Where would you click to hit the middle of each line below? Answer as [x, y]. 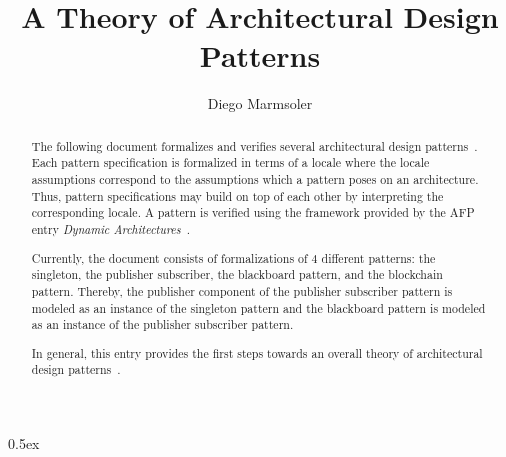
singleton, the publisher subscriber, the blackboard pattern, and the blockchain [237, 274]
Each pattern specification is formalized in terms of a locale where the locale [230, 162]
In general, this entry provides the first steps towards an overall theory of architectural [257, 352]
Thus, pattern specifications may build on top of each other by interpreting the [237, 195]
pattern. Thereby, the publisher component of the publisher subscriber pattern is [242, 290]
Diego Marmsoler [260, 103]
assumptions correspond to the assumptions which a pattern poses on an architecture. [255, 179]
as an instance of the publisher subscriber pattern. [162, 324]
